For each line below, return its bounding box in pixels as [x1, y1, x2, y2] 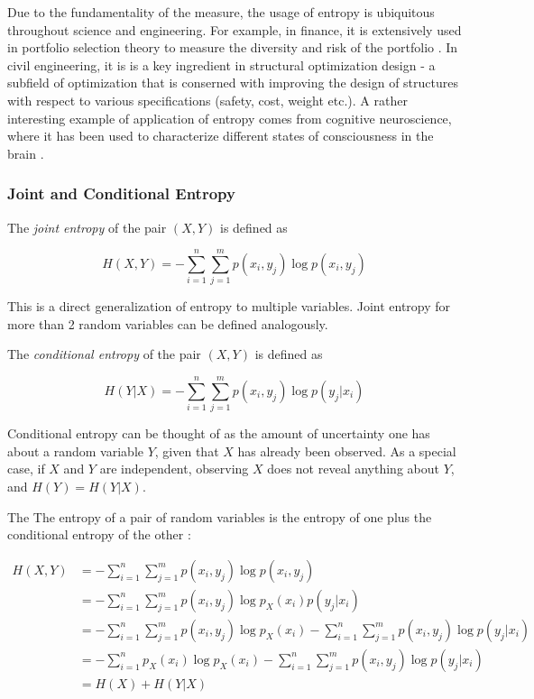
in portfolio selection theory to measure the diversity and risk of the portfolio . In [7, 38, 458, 57]
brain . [7, 143, 44, 162]
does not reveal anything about [267, 459, 439, 478]
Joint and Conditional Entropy [7, 182, 235, 205]
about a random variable [7, 441, 143, 460]
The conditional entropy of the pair [7, 345, 201, 363]
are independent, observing [99, 459, 249, 478]
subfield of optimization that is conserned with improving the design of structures [7, 73, 458, 92]
